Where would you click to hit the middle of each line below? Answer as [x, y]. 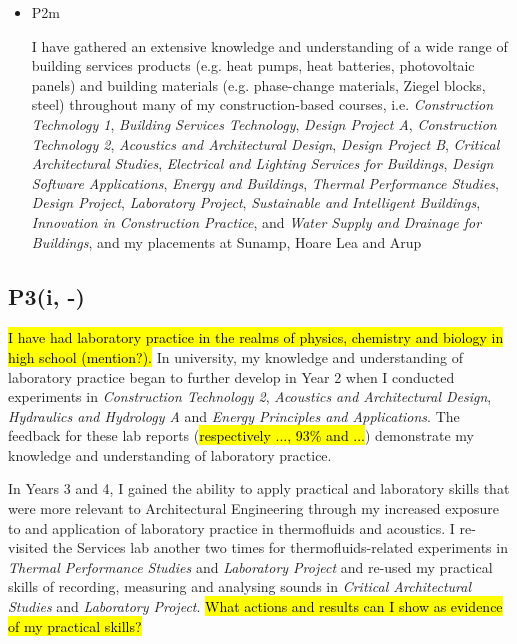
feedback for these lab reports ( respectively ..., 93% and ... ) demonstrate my [241, 435]
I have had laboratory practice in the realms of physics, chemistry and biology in [256, 337]
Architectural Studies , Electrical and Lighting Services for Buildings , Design [262, 163]
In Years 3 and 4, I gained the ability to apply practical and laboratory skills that [259, 488]
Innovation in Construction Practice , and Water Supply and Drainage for [256, 221]
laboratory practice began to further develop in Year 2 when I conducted [231, 376]
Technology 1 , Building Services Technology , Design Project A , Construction [264, 123]
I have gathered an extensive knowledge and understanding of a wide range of [269, 45]
